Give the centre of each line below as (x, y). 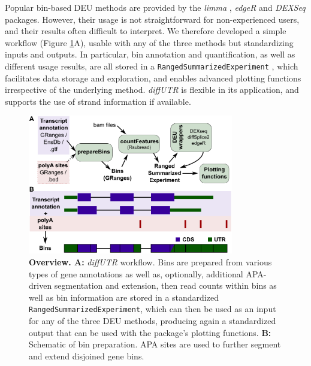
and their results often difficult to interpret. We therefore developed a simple (146, 31)
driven (40, 285)
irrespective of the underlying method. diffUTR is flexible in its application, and (152, 90)
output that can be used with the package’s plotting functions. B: (150, 332)
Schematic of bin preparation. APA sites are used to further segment (155, 344)
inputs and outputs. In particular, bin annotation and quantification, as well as (150, 54)
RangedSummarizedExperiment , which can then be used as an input (153, 309)
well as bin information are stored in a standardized (124, 297)
